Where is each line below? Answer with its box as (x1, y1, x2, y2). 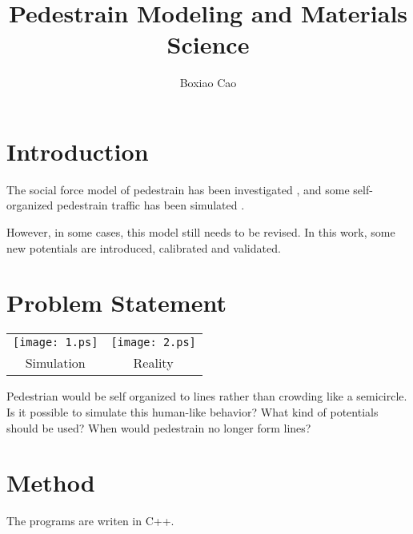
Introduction (6, 134, 149, 167)
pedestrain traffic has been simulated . (57, 197, 245, 213)
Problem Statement (6, 286, 227, 319)
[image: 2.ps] (110, 336, 196, 349)
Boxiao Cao (179, 74, 237, 91)
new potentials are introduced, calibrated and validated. (6, 239, 281, 256)
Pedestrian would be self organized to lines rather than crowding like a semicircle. (6, 388, 407, 404)
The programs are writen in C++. (6, 512, 174, 529)
